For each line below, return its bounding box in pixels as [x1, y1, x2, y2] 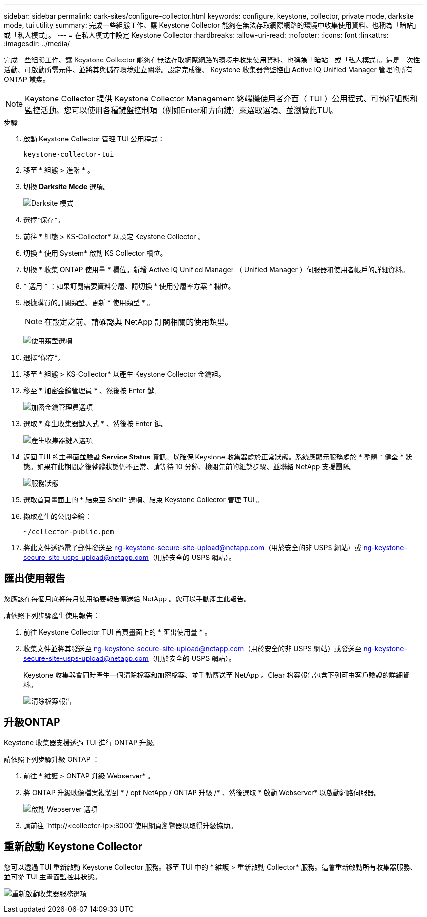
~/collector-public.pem [23, 528, 114, 536]
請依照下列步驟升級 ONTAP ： [4, 755, 99, 763]
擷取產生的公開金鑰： [23, 512, 92, 520]
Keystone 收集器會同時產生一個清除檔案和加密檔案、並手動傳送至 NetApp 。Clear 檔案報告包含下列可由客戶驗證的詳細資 [23, 670, 410, 679]
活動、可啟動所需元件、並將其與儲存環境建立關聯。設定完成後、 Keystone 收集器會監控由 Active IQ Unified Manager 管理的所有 [4, 65, 413, 74]
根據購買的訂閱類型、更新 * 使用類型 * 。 [23, 299, 154, 307]
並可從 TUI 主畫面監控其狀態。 [4, 872, 101, 881]
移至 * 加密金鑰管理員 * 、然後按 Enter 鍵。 [23, 386, 161, 395]
